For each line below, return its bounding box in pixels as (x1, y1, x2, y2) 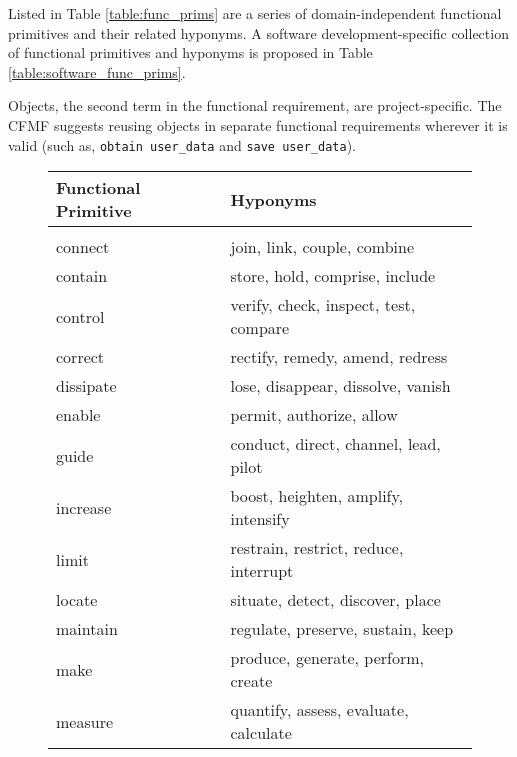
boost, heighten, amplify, (230, 484, 404, 508)
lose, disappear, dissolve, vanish (230, 374, 451, 398)
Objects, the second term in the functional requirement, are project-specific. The (8, 95, 502, 116)
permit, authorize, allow (230, 403, 398, 427)
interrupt (230, 559, 294, 583)
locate (56, 588, 98, 612)
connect (56, 235, 110, 259)
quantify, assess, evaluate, (230, 698, 409, 722)
